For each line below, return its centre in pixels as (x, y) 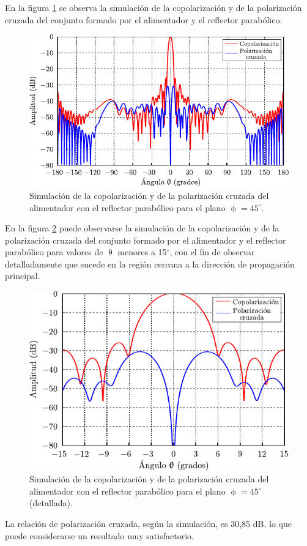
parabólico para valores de (54, 252)
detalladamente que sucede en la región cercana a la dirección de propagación (150, 264)
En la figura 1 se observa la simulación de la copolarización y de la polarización (153, 7)
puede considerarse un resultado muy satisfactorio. (99, 535)
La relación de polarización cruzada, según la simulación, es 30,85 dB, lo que (148, 523)
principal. (23, 276)
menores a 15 (142, 252)
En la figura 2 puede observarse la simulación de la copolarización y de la (142, 228)
